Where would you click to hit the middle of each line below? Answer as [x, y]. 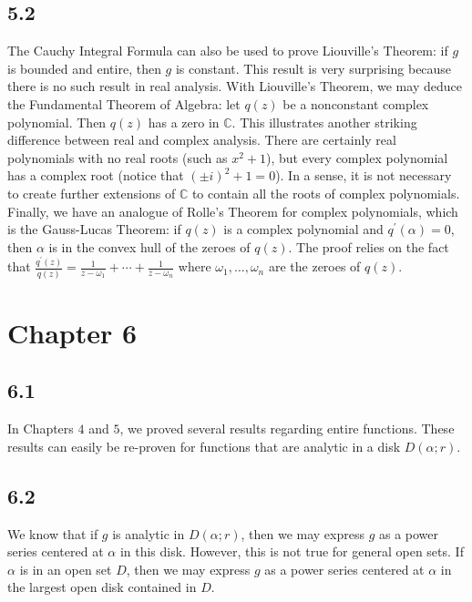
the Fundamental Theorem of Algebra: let [124, 103]
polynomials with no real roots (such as [118, 157]
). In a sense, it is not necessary [364, 175]
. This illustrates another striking [324, 122]
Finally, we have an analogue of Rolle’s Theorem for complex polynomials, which [233, 211]
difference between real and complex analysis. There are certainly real [202, 140]
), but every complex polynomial [357, 157]
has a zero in [184, 122]
